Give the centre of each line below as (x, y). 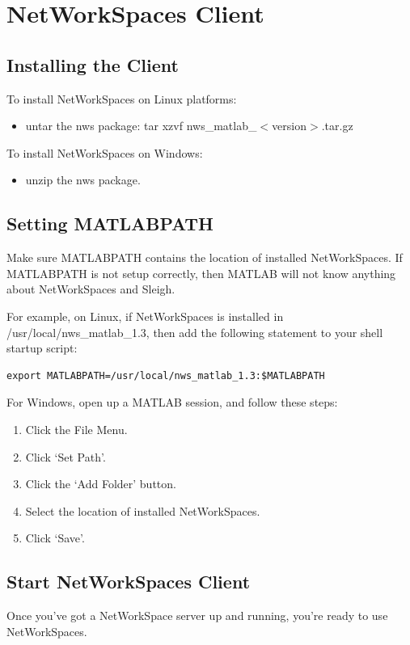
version (290, 126)
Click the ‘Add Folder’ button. (101, 484)
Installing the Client (93, 64)
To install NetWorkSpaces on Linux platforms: (122, 98)
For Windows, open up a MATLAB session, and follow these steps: (172, 402)
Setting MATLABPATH (110, 223)
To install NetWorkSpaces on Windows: (105, 152)
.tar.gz (337, 126)
